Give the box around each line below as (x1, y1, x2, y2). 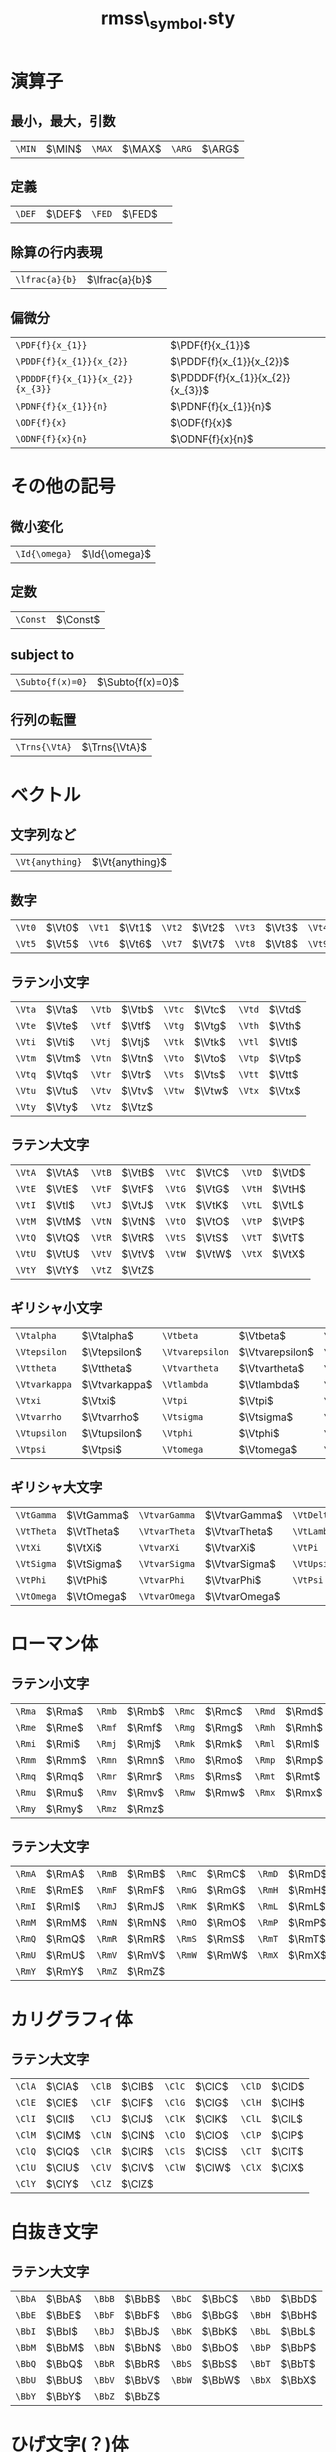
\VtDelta (292, 1509, 334, 1521)
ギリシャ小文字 (10, 1300, 103, 1317)
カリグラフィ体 (10, 2008, 133, 2031)
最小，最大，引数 (10, 113, 116, 130)
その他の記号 (10, 475, 117, 498)
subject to (10, 647, 75, 664)
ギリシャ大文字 (10, 1479, 103, 1496)
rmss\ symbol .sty (100, 7, 236, 33)
